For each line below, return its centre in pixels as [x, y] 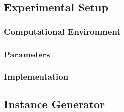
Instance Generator [55, 103]
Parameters [27, 54]
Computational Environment [62, 31]
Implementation [36, 76]
